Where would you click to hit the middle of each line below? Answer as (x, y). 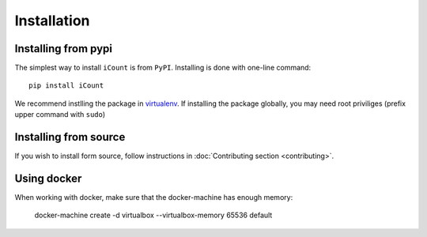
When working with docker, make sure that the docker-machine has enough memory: (154, 197)
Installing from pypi (63, 49)
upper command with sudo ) (60, 115)
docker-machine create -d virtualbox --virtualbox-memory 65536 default (153, 215)
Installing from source (70, 137)
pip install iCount (66, 86)
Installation (52, 21)
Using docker (48, 178)
